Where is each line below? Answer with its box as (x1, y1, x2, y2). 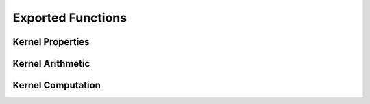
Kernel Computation (12, 80, 101, 91)
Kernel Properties (12, 36, 90, 48)
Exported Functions (12, 10, 127, 25)
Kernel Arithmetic (12, 58, 90, 69)
